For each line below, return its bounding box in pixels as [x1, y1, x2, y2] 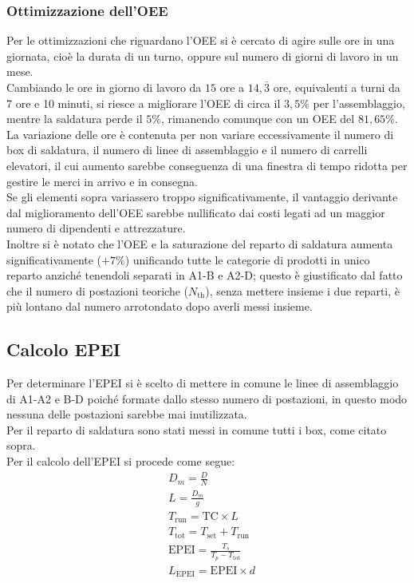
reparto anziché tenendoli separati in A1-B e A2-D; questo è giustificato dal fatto [6, 267, 403, 284]
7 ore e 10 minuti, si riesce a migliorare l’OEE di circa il [6, 94, 281, 111]
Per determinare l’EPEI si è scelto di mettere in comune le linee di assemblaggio [6, 375, 399, 391]
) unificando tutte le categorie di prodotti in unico [124, 251, 370, 268]
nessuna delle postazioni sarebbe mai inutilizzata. [6, 406, 247, 422]
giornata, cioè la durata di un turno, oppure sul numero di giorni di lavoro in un [6, 47, 399, 64]
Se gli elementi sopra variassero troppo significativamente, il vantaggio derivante [6, 188, 398, 205]
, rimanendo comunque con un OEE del [160, 110, 355, 127]
